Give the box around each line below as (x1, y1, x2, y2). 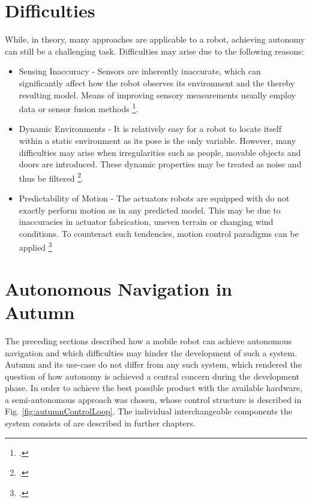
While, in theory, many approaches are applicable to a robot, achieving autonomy (5, 33, 305, 46)
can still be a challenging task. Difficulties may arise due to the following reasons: (5, 44, 304, 57)
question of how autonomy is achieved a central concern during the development (5, 369, 300, 382)
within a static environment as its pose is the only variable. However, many (19, 134, 296, 146)
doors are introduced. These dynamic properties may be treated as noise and (19, 158, 302, 170)
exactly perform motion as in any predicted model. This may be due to (19, 203, 281, 216)
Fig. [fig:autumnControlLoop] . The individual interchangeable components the (5, 405, 292, 417)
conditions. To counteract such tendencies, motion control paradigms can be (19, 227, 299, 239)
